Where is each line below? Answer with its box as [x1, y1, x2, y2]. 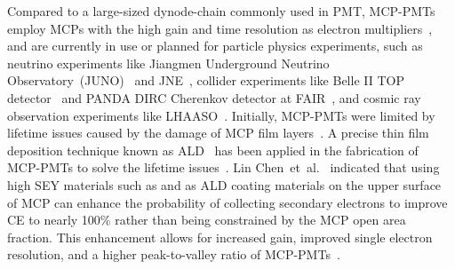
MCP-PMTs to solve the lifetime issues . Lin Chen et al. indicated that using [7, 158, 440, 177]
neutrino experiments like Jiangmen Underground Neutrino [7, 53, 330, 72]
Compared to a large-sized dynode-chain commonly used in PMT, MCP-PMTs [7, 2, 435, 20]
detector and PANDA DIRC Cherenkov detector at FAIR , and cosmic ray [7, 88, 421, 107]
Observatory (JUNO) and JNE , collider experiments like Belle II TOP [7, 71, 404, 90]
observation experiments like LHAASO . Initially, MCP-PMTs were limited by [7, 106, 435, 124]
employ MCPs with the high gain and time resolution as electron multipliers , [7, 19, 433, 37]
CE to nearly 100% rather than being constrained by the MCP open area [7, 210, 406, 229]
